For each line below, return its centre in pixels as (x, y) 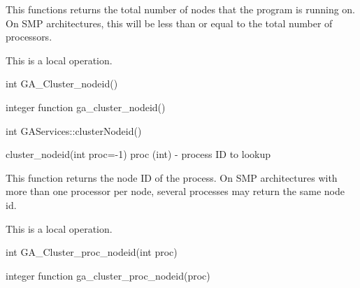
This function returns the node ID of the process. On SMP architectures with (172, 177)
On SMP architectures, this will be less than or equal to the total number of (169, 23)
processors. (29, 37)
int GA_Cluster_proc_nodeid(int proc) (92, 252)
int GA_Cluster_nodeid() (62, 84)
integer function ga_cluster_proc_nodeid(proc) (108, 275)
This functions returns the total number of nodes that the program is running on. (181, 9)
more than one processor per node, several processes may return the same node (175, 191)
